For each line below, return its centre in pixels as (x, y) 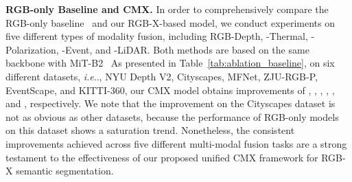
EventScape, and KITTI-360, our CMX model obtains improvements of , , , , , (170, 90)
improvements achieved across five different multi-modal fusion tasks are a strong (176, 143)
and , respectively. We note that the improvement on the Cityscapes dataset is (171, 103)
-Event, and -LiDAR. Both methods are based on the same (186, 49)
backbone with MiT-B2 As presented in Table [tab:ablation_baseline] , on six (170, 63)
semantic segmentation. (65, 171)
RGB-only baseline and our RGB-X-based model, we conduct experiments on (170, 22)
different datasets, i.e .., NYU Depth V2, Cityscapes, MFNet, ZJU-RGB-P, (162, 76)
